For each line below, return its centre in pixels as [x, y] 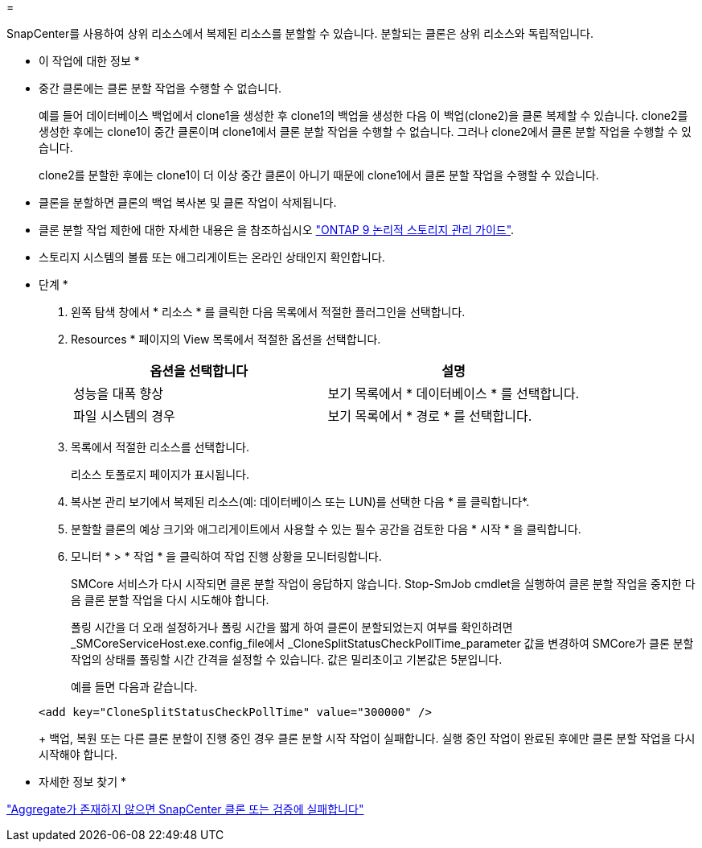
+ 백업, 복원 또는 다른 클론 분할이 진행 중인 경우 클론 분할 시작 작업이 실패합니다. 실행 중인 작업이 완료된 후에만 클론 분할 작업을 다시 [367, 738]
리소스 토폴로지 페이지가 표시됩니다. [160, 474]
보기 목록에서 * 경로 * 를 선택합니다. [430, 416]
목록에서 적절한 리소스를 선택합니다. [160, 447]
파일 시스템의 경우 [124, 416]
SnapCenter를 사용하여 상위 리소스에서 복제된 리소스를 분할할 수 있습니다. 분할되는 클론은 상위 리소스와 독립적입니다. [300, 33]
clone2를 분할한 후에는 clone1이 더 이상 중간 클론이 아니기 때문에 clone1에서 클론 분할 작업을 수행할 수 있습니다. [319, 175]
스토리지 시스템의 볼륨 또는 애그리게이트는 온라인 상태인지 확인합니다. [212, 257]
